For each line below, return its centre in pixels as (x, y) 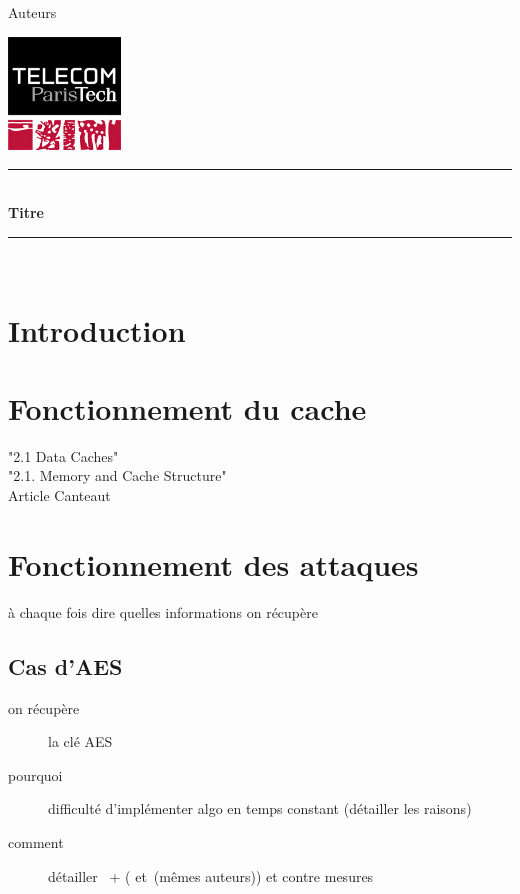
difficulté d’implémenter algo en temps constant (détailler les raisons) (260, 808)
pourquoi (35, 774)
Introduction (97, 329)
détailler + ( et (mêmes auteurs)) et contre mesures (211, 875)
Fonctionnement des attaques (213, 563)
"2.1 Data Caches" (63, 455)
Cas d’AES (65, 665)
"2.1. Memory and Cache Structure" (117, 475)
